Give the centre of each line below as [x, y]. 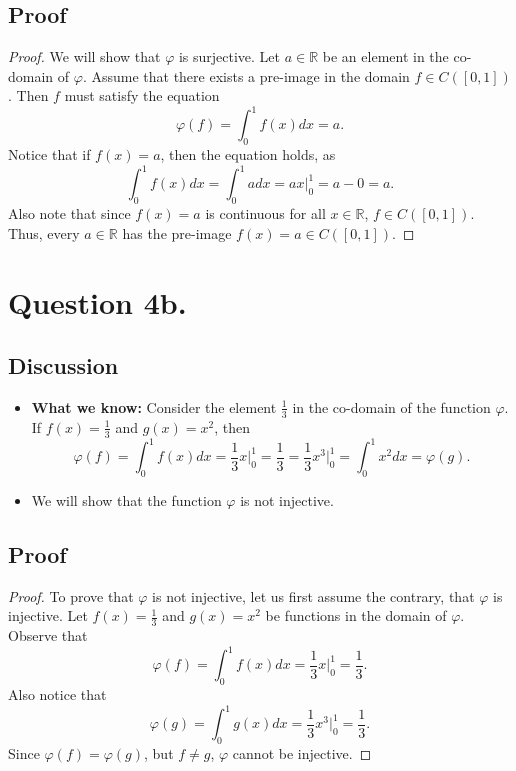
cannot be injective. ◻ [302, 752]
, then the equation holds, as [248, 154]
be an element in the [385, 56]
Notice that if [49, 154]
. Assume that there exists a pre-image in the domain [246, 75]
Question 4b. [97, 301]
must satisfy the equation [142, 95]
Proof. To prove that [71, 595]
